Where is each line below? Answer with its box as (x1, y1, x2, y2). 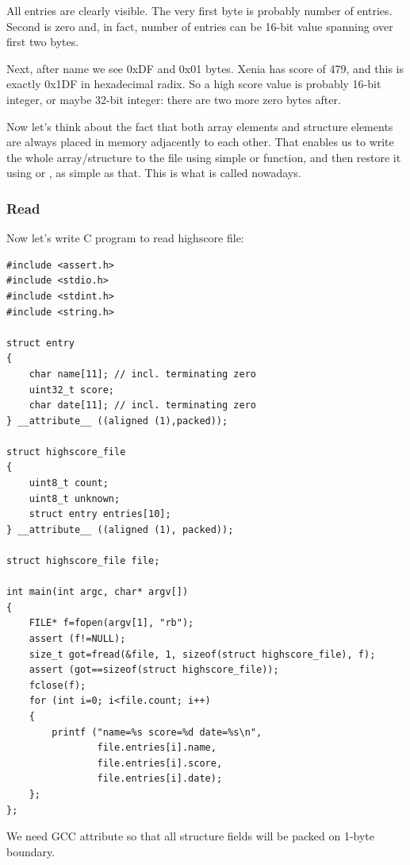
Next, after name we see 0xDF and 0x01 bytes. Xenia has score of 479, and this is (6, 60, 404, 76)
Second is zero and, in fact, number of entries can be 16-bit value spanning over (6, 17, 393, 34)
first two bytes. (6, 33, 79, 50)
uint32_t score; (29, 384, 115, 396)
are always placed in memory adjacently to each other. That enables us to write (6, 133, 394, 150)
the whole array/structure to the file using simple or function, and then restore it (6, 149, 401, 165)
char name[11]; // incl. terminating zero (29, 368, 256, 380)
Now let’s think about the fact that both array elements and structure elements (6, 118, 393, 134)
